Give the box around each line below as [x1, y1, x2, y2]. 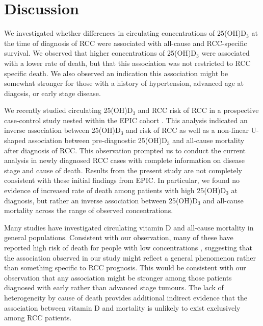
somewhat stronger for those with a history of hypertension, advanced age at [4, 78, 244, 88]
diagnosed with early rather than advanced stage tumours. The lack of [4, 282, 224, 293]
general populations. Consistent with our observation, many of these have [4, 232, 233, 243]
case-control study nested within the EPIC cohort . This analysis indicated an [4, 114, 248, 125]
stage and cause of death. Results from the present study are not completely [4, 165, 243, 175]
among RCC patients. [4, 312, 72, 323]
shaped [4, 135, 26, 146]
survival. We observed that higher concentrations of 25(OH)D [4, 48, 197, 58]
